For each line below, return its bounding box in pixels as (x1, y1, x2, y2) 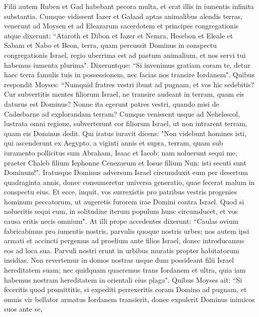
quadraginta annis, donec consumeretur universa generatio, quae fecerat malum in (4, 176, 255, 187)
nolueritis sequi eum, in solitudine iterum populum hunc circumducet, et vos (4, 206, 238, 216)
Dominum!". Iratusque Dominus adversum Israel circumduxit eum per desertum (4, 167, 248, 177)
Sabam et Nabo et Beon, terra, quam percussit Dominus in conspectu (4, 40, 217, 50)
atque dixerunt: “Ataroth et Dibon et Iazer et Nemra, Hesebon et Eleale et (4, 30, 233, 40)
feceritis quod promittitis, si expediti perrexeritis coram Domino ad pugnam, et (4, 284, 247, 295)
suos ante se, (4, 304, 42, 314)
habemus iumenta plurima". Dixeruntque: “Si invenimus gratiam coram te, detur (4, 59, 251, 70)
